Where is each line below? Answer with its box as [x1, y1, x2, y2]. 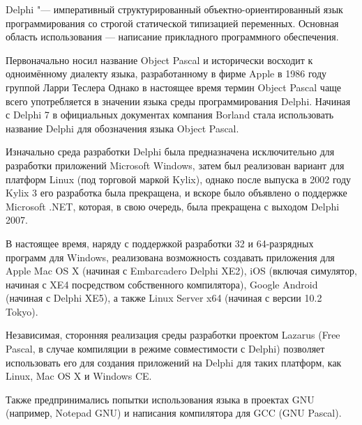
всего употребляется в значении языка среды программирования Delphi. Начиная [6, 93, 351, 108]
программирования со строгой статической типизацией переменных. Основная [6, 15, 339, 30]
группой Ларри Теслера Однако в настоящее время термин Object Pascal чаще [6, 79, 342, 94]
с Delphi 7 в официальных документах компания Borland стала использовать [6, 107, 334, 122]
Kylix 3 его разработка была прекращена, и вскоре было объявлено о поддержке [6, 185, 347, 200]
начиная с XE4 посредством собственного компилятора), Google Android [6, 277, 318, 291]
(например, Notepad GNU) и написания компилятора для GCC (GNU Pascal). [6, 405, 342, 420]
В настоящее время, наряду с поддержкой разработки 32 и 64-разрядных [6, 235, 314, 250]
